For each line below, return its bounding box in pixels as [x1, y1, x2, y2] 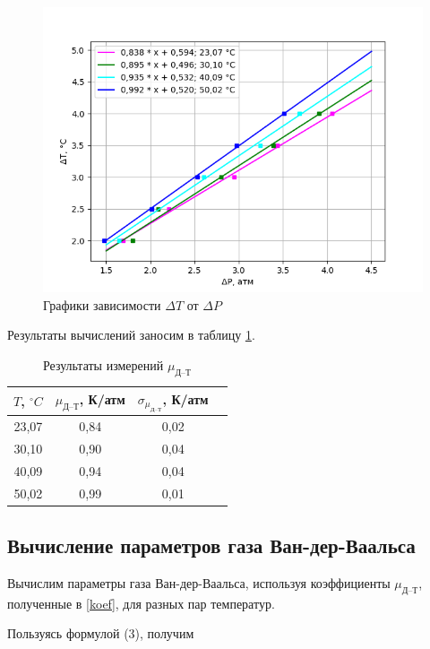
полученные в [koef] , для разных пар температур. [7, 593, 275, 612]
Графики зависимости [43, 295, 161, 314]
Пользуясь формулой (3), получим [7, 624, 194, 643]
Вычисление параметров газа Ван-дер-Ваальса [7, 532, 416, 559]
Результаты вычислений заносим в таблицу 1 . [7, 325, 255, 344]
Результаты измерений [42, 355, 164, 374]
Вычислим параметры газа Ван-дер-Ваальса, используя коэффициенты [7, 574, 391, 593]
